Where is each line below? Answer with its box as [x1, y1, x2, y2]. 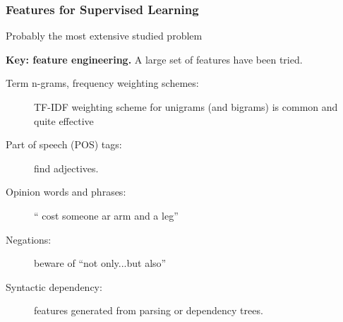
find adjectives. [34, 160, 99, 175]
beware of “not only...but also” [34, 256, 167, 270]
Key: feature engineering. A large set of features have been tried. [6, 52, 303, 66]
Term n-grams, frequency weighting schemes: [6, 76, 199, 90]
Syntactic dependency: [6, 279, 102, 294]
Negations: [6, 232, 52, 246]
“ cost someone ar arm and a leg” [34, 208, 179, 222]
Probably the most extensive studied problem [6, 28, 203, 43]
